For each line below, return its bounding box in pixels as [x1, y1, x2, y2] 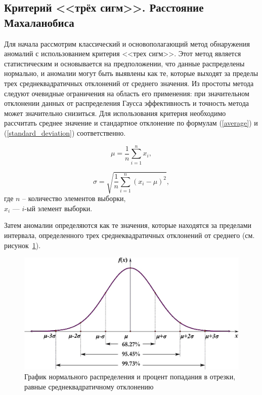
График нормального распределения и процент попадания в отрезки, [24, 371, 236, 382]
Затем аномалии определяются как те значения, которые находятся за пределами [4, 220, 252, 230]
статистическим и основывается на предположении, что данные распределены [4, 58, 245, 68]
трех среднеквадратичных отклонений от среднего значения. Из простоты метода [4, 77, 254, 88]
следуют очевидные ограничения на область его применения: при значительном [4, 88, 249, 98]
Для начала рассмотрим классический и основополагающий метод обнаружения [4, 38, 250, 49]
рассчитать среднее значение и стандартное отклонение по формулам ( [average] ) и [4, 117, 258, 128]
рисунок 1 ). [4, 240, 41, 250]
